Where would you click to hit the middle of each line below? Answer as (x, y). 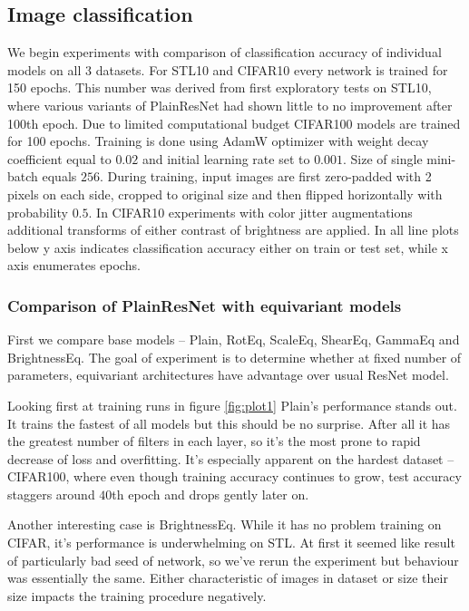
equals (59, 176)
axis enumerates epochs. (74, 265)
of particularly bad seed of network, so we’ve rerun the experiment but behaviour (233, 560)
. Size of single (383, 158)
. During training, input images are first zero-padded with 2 (265, 176)
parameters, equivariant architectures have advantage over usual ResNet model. (228, 375)
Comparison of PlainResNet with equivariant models (205, 305)
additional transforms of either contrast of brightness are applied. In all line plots (233, 230)
